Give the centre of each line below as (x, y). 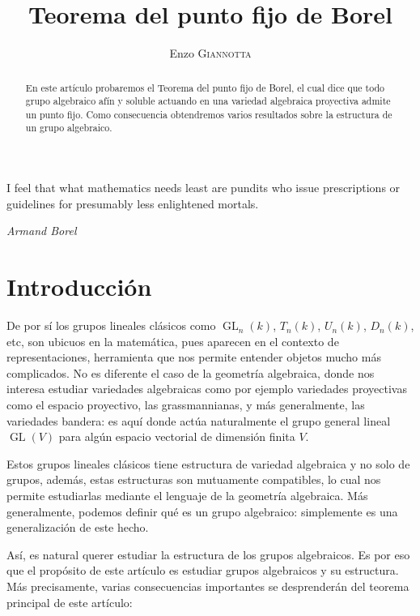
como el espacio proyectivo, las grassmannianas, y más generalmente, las (186, 405)
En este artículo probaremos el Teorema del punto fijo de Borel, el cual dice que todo (205, 87)
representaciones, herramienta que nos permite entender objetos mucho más (194, 357)
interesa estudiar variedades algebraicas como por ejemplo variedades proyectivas (207, 389)
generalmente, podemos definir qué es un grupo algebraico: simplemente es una (202, 511)
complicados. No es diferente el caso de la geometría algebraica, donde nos (191, 372)
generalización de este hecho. (78, 527)
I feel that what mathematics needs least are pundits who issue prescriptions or (204, 188)
